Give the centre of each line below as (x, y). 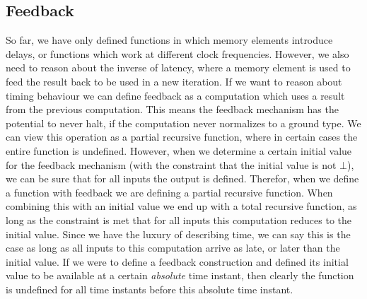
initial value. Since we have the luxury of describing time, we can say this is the (178, 234)
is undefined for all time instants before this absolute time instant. (150, 289)
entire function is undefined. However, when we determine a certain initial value (179, 150)
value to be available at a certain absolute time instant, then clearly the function (180, 275)
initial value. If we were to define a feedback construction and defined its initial (177, 261)
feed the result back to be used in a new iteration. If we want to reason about (174, 81)
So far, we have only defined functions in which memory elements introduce (169, 40)
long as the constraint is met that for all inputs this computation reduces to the (179, 219)
